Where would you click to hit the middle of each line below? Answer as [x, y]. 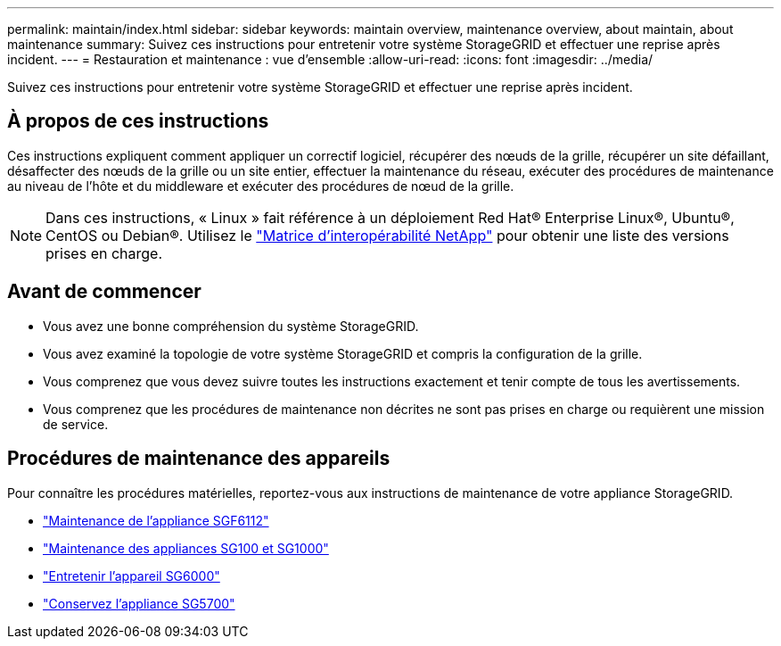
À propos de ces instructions [138, 121]
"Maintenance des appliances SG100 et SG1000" [186, 548]
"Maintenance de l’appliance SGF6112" [156, 520]
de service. [76, 424]
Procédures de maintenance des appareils [199, 459]
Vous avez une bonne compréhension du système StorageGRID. [231, 326]
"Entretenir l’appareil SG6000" [132, 576]
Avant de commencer [104, 292]
